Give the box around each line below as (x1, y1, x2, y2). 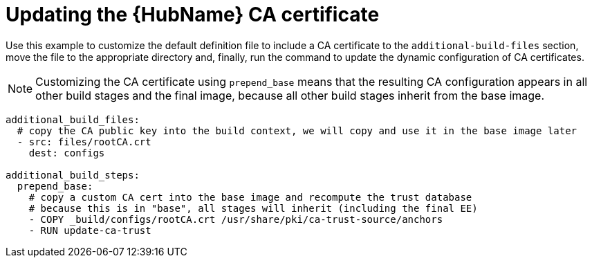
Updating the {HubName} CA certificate (6, 3, 380, 26)
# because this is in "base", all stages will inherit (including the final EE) (28, 202, 478, 214)
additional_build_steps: (6, 169, 140, 181)
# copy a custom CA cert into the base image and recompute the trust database (28, 191, 472, 203)
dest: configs (28, 147, 105, 158)
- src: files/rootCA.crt (17, 136, 151, 147)
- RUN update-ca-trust (28, 224, 151, 236)
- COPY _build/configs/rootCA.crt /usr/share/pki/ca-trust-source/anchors (28, 213, 443, 225)
